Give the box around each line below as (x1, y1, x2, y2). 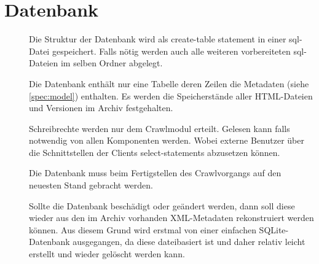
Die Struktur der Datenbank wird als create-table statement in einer (29, 33, 286, 45)
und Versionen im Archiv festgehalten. (29, 101, 173, 114)
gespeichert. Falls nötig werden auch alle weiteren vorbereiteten (52, 44, 291, 57)
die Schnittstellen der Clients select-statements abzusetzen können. (29, 146, 280, 158)
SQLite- (259, 223, 289, 236)
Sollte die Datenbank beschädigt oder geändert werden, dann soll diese (29, 199, 295, 212)
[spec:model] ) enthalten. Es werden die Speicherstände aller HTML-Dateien (29, 89, 313, 102)
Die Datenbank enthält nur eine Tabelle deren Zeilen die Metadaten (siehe (29, 77, 309, 90)
